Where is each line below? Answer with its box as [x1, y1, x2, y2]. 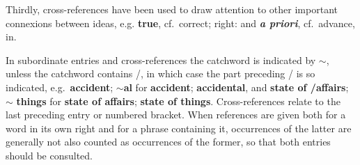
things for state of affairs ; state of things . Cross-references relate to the [16, 93, 341, 108]
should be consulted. [6, 148, 93, 162]
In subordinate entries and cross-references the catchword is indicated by [6, 52, 316, 67]
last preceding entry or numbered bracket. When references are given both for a [6, 107, 346, 122]
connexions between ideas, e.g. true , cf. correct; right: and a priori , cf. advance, [6, 15, 355, 30]
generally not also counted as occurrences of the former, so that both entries [6, 134, 331, 149]
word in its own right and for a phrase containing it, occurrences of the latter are [6, 120, 352, 135]
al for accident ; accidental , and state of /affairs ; [123, 79, 349, 94]
